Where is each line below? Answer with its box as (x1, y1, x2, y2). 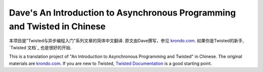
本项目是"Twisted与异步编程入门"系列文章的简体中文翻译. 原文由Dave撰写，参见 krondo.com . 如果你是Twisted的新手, (9, 38, 244, 44)
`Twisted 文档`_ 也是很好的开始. (9, 44, 72, 51)
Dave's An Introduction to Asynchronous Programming (9, 7, 236, 18)
